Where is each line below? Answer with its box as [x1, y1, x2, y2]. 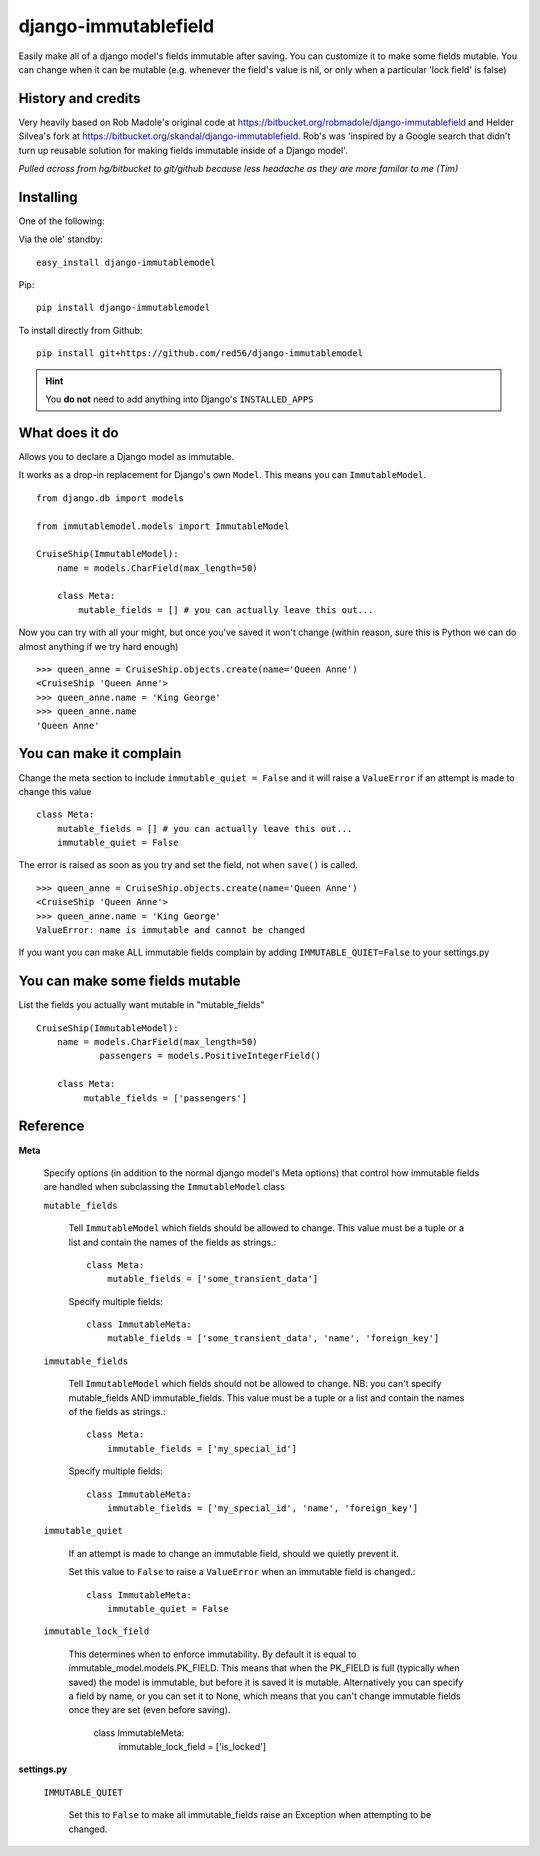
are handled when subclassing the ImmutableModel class [43, 1181, 285, 1193]
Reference [18, 1118, 85, 1135]
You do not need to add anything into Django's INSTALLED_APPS [45, 393, 314, 405]
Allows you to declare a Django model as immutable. [18, 450, 235, 462]
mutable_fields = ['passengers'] [83, 1092, 248, 1104]
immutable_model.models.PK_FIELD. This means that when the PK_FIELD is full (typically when [68, 1662, 460, 1674]
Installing [18, 188, 79, 205]
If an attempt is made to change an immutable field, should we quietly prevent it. [68, 1547, 400, 1559]
